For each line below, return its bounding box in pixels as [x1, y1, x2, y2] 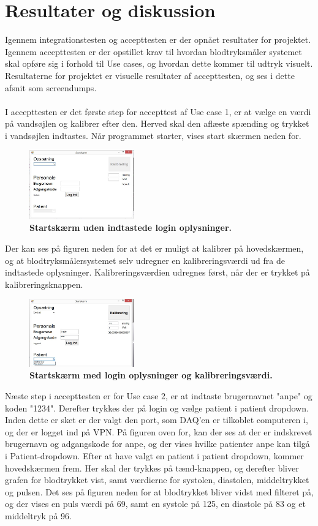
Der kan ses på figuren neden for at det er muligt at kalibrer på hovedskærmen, [5, 241, 304, 254]
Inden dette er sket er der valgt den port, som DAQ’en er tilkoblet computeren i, [5, 413, 308, 426]
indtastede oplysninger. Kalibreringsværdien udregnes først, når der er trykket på [5, 266, 310, 279]
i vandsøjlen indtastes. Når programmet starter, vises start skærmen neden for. [5, 129, 301, 141]
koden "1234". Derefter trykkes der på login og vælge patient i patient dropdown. [5, 401, 309, 414]
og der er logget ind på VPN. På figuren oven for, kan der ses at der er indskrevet [5, 425, 312, 438]
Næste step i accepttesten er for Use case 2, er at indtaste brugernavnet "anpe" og [5, 389, 312, 402]
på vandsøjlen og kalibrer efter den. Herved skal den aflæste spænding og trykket [5, 117, 309, 130]
